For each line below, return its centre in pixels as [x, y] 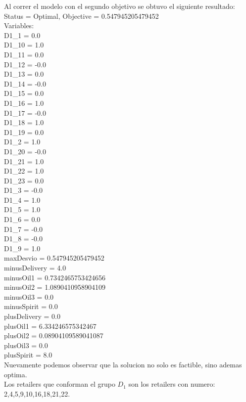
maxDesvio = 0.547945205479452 [54, 258]
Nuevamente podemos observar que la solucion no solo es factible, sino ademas [123, 364]
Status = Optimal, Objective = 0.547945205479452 [81, 16]
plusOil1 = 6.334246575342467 [50, 326]
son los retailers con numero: [172, 384]
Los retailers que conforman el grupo [60, 384]
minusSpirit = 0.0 [31, 306]
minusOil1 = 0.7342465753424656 [55, 277]
